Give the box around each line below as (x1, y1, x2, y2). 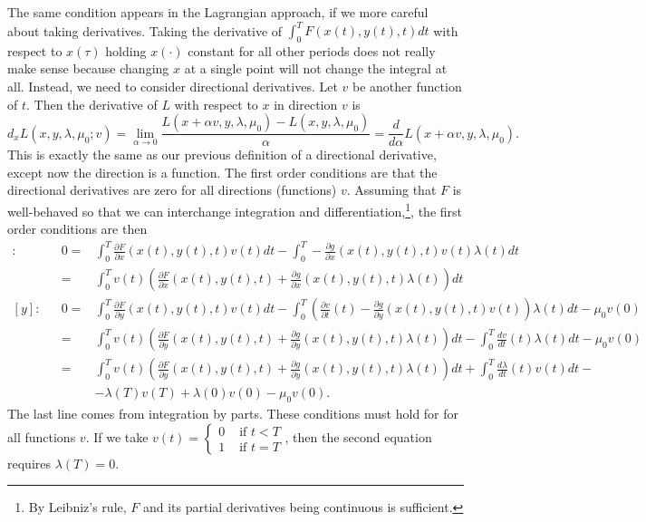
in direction (274, 94, 338, 113)
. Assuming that (346, 180, 437, 199)
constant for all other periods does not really (188, 41, 436, 60)
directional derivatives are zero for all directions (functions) (7, 180, 337, 199)
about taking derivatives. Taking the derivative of (7, 21, 283, 40)
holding (105, 41, 147, 60)
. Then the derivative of (26, 94, 158, 113)
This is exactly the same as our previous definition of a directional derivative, (7, 145, 437, 164)
